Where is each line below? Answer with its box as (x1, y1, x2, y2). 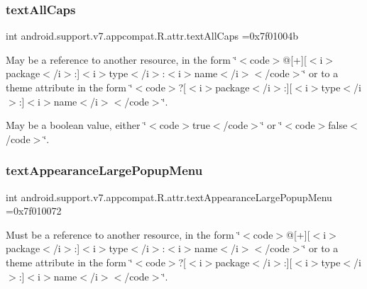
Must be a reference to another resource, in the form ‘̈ (6, 227, 241, 242)
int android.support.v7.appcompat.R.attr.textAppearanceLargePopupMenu (6, 189, 332, 204)
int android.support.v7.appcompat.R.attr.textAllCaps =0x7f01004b (6, 28, 299, 43)
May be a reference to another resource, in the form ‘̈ (6, 52, 237, 67)
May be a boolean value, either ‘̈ (6, 118, 146, 132)
